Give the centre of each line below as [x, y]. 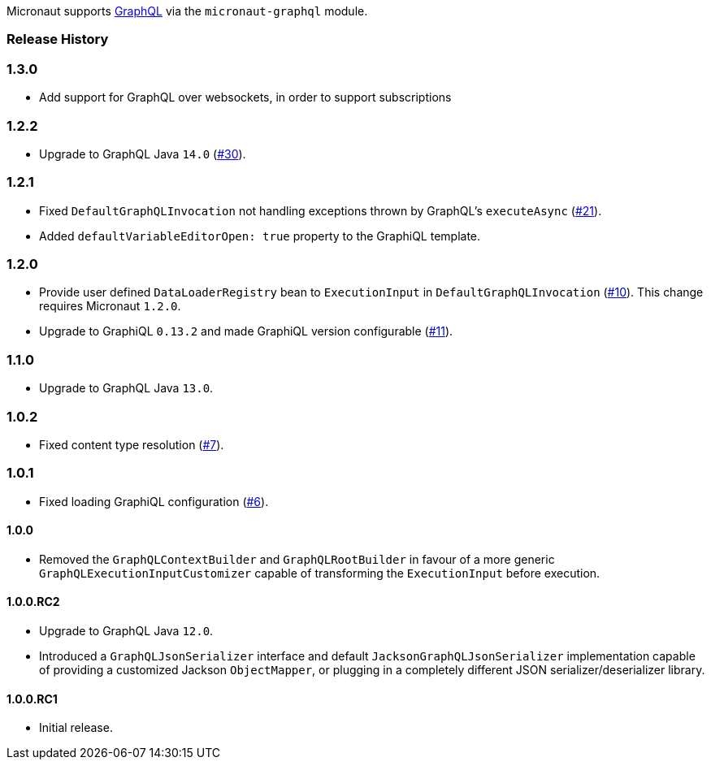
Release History [58, 39]
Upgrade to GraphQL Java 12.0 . [126, 631]
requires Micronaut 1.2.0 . [110, 306]
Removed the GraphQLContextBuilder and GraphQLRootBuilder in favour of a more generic [297, 559]
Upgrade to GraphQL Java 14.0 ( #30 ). [143, 154]
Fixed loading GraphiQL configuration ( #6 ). [154, 501]
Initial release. [76, 728]
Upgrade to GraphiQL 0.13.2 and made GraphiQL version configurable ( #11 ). [246, 331]
